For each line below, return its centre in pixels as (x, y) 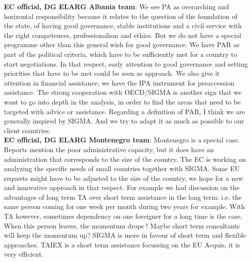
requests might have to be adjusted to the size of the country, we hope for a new (124, 178)
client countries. (27, 130)
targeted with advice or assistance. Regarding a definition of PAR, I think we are (125, 111)
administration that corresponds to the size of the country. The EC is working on (125, 159)
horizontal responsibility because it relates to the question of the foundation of (121, 16)
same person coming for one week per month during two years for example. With (125, 206)
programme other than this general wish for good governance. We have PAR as (122, 44)
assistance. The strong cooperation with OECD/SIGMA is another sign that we (123, 92)
